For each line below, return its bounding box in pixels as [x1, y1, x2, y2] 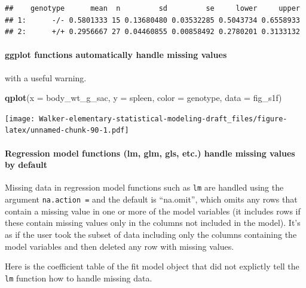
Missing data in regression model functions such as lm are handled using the [5, 181, 284, 194]
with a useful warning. [5, 71, 87, 84]
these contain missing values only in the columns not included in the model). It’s [5, 216, 301, 229]
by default [5, 158, 48, 171]
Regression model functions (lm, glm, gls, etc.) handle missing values [5, 146, 295, 159]
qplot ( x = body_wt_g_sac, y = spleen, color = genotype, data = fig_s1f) [5, 91, 282, 104]
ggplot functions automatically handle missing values [5, 48, 227, 61]
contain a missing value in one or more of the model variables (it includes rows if [5, 204, 301, 217]
